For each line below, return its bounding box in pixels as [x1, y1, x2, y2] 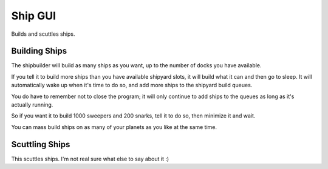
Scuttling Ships [11, 139, 70, 150]
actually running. [11, 101, 53, 108]
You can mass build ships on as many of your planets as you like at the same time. [11, 123, 217, 130]
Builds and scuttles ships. [11, 30, 75, 38]
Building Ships [11, 46, 67, 56]
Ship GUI [11, 9, 56, 22]
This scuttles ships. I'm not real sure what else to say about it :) [11, 155, 169, 162]
